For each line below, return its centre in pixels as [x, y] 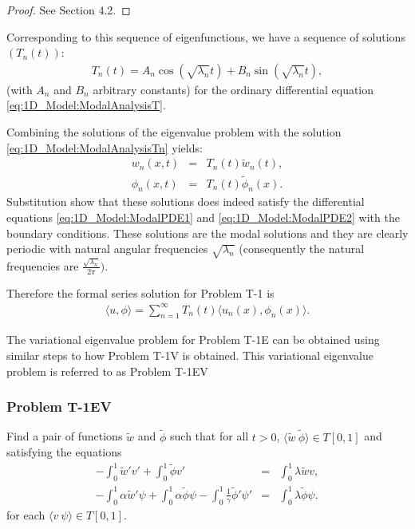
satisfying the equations [64, 452]
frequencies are [43, 265]
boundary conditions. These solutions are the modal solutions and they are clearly [207, 233]
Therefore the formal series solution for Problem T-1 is [140, 292]
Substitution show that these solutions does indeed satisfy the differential [186, 201]
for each [26, 514]
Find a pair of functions [65, 436]
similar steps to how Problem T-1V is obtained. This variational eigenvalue [190, 355]
